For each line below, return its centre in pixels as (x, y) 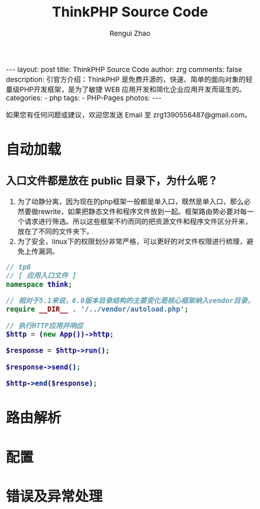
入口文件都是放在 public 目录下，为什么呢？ (112, 181)
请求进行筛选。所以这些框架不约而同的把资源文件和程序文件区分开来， (138, 222)
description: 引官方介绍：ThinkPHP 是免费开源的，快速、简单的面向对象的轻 (129, 79)
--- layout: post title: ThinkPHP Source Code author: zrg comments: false (124, 70)
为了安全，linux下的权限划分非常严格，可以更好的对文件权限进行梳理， (132, 242)
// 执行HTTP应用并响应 (45, 326)
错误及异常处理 (54, 496)
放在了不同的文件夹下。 (56, 232)
